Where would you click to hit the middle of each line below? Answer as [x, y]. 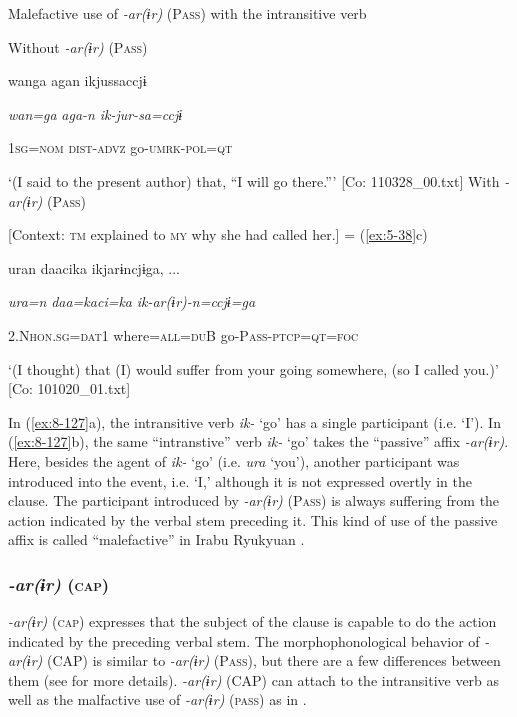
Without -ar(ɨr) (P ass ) [78, 46]
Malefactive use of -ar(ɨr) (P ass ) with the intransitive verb [187, 13]
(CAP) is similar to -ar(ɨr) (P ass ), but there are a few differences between [273, 660]
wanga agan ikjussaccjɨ [77, 80]
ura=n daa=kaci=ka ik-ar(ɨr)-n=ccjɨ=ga [132, 301]
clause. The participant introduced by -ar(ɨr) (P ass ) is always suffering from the [254, 500]
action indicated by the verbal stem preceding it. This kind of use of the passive [253, 519]
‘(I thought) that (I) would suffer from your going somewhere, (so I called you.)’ [253, 368]
